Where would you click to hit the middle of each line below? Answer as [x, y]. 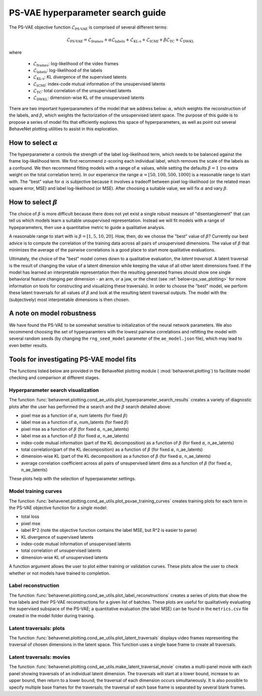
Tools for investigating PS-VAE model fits [73, 359]
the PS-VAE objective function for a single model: [58, 508]
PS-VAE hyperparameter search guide [87, 13]
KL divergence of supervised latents [57, 537]
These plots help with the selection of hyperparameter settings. [72, 479]
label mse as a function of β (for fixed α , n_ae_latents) [75, 436]
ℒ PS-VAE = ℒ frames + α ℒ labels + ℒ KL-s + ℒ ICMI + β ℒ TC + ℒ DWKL [130, 40]
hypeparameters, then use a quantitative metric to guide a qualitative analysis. [87, 227]
